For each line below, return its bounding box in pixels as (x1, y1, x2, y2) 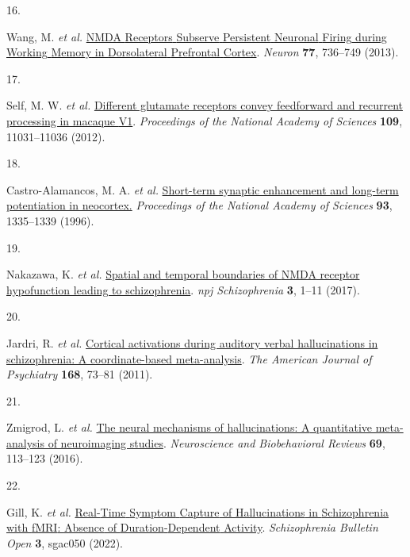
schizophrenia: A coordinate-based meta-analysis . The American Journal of (6, 350, 372, 367)
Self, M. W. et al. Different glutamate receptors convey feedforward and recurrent (6, 97, 403, 113)
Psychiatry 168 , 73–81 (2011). (6, 366, 153, 382)
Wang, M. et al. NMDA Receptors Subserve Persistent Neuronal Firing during (6, 28, 387, 44)
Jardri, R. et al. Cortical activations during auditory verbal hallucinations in (6, 334, 378, 351)
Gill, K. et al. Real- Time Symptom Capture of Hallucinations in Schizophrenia (6, 503, 389, 520)
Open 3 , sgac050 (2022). (6, 534, 123, 551)
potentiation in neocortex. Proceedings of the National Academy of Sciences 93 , (6, 197, 393, 213)
